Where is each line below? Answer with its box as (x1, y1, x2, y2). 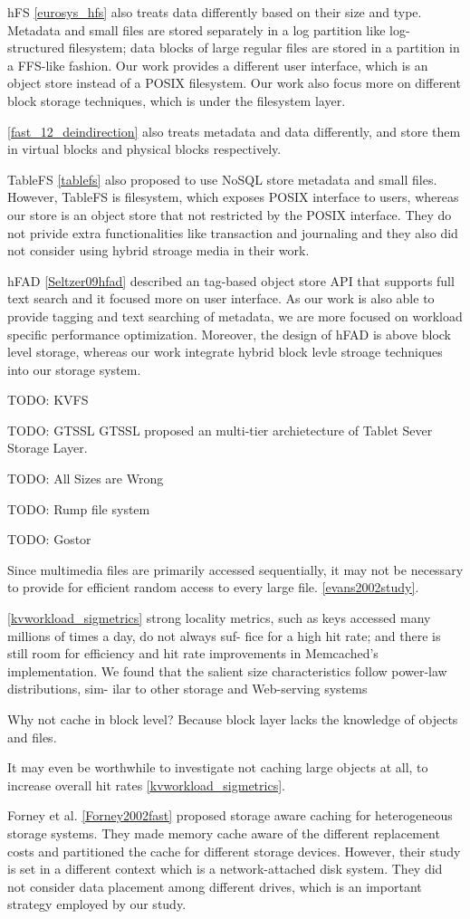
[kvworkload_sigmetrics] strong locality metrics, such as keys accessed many (7, 608, 431, 627)
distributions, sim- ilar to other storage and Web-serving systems (7, 679, 368, 698)
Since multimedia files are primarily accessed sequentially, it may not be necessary (7, 560, 464, 579)
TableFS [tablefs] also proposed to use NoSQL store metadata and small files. (7, 169, 437, 188)
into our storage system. (7, 359, 141, 378)
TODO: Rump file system (7, 499, 150, 518)
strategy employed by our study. (7, 895, 187, 914)
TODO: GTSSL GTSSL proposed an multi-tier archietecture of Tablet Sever (7, 420, 433, 439)
